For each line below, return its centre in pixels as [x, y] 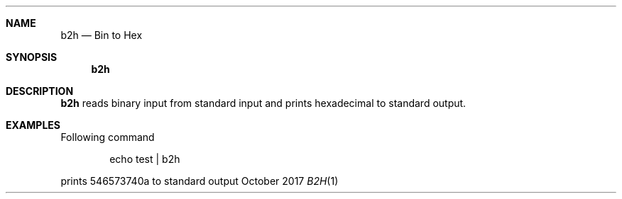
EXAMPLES [33, 125]
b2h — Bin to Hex [102, 35]
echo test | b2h [145, 159]
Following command [108, 137]
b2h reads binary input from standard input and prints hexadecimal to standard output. [263, 103]
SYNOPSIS [32, 57]
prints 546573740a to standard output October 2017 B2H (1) [200, 181]
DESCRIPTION [40, 91]
